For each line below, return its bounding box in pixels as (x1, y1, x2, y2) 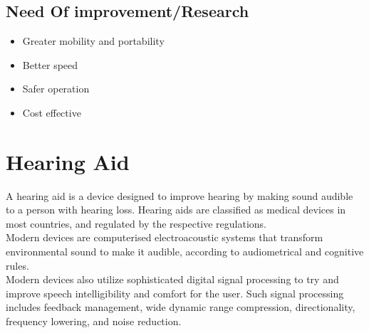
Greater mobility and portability (22, 33, 165, 48)
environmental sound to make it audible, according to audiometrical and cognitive (6, 244, 364, 259)
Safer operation (22, 81, 90, 96)
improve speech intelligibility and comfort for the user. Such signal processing (6, 285, 344, 300)
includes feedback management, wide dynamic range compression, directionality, (6, 300, 355, 314)
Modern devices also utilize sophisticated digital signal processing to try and (6, 272, 339, 287)
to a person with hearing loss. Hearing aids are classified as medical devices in (6, 202, 346, 217)
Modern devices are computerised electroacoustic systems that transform (6, 230, 323, 245)
